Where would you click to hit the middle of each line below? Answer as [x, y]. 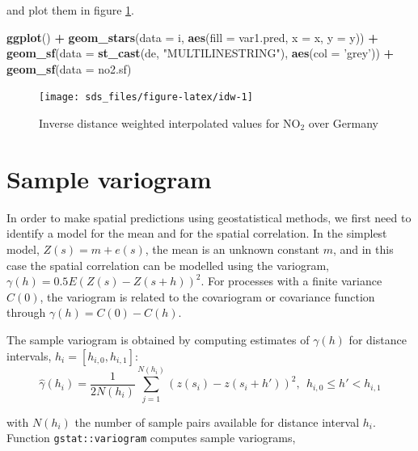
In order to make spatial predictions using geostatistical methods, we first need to [209, 217]
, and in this [363, 249]
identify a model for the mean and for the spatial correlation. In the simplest [197, 233]
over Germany [343, 123]
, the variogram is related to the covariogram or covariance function [207, 296]
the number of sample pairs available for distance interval [217, 421]
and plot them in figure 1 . [70, 10]
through [26, 312]
